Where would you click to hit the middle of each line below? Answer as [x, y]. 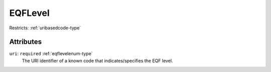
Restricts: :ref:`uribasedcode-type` [45, 28]
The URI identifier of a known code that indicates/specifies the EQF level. [97, 61]
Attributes [26, 42]
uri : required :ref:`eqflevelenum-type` [51, 54]
